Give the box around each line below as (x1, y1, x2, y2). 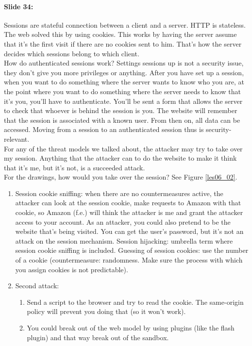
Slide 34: (4, 1, 34, 11)
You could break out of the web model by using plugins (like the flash (27, 323, 235, 333)
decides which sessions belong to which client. (4, 48, 139, 58)
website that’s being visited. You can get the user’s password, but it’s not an (15, 226, 244, 236)
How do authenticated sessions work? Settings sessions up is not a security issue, (4, 58, 244, 68)
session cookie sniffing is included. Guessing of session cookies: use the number (15, 245, 249, 255)
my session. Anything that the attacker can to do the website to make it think (4, 153, 237, 163)
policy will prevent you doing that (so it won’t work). (27, 306, 186, 316)
